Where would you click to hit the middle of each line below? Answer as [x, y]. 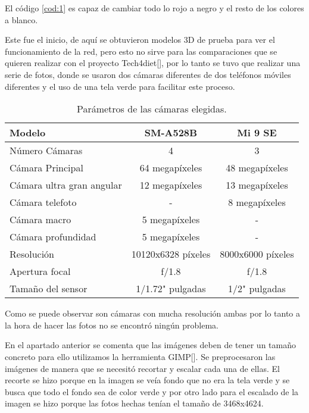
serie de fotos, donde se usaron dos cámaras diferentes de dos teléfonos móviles [148, 74]
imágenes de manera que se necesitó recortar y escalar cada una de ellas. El [142, 368]
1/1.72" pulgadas [171, 289]
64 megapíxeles [171, 168]
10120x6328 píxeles [171, 254]
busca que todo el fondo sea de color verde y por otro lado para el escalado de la [152, 391]
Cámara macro [40, 220]
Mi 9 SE [257, 133]
